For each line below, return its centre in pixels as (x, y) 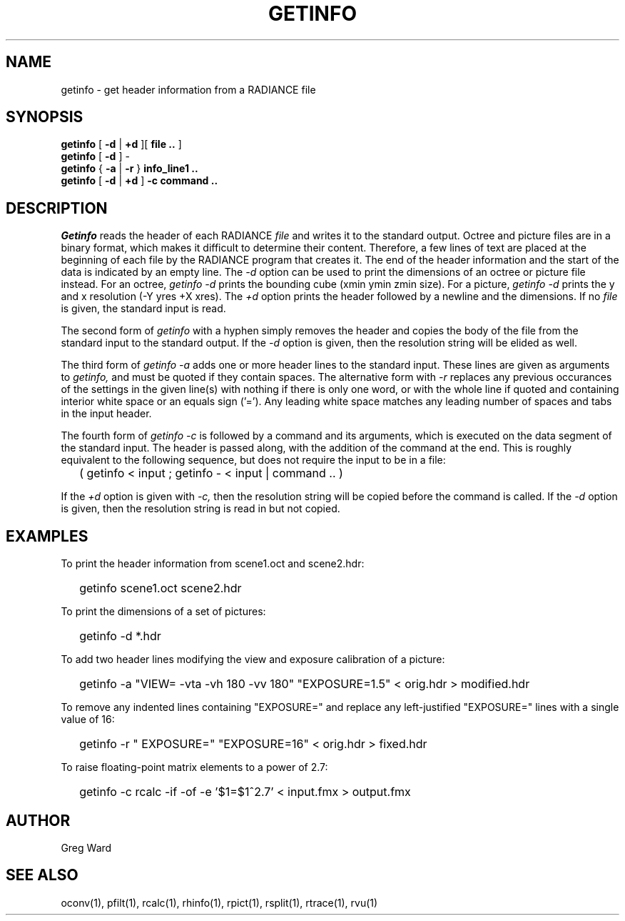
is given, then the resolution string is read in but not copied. (200, 509)
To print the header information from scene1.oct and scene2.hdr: (213, 564)
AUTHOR (38, 820)
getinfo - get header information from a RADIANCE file (188, 89)
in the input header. (106, 414)
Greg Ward (86, 847)
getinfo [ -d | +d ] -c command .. (139, 181)
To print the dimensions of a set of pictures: (163, 612)
